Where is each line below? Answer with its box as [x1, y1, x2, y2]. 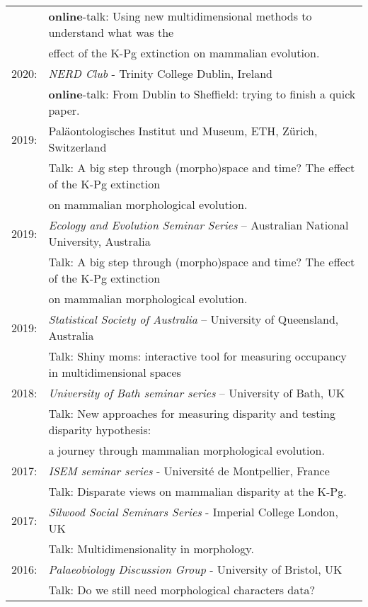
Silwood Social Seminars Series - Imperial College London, [48, 504, 338, 520]
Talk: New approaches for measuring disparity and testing [48, 405, 335, 421]
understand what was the [48, 24, 174, 40]
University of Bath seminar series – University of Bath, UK [48, 385, 345, 401]
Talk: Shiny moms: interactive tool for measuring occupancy [48, 348, 347, 364]
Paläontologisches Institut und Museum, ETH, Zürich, [48, 123, 318, 139]
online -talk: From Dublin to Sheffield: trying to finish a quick [48, 86, 356, 102]
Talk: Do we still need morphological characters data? [48, 582, 315, 598]
